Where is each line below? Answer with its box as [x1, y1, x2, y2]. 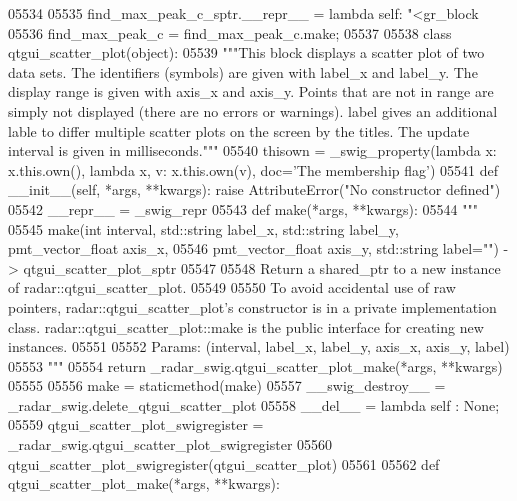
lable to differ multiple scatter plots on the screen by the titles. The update [8, 120, 470, 141]
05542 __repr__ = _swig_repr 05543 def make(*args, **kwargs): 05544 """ [8, 198, 478, 219]
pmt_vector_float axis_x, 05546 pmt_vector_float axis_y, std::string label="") [8, 238, 499, 259]
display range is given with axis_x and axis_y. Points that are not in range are [8, 81, 494, 102]
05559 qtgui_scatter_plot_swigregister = [8, 414, 264, 435]
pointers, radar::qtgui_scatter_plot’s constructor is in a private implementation [8, 296, 497, 317]
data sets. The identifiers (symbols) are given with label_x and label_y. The [8, 61, 478, 82]
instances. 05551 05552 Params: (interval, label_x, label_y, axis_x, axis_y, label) [8, 336, 510, 357]
